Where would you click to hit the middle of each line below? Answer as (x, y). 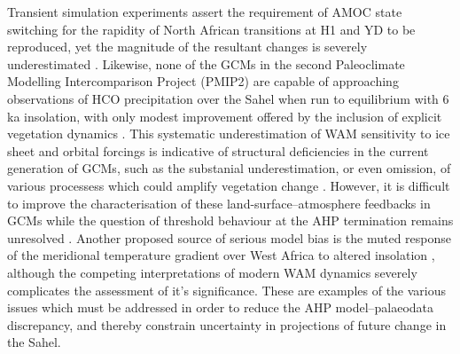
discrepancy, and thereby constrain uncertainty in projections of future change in (227, 324)
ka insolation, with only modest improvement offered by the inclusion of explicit (225, 116)
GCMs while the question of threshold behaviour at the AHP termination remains (230, 220)
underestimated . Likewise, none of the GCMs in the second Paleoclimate (206, 63)
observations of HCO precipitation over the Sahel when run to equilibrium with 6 (228, 98)
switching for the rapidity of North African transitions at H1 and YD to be (211, 29)
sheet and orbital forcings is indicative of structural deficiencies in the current (218, 150)
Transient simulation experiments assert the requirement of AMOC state (205, 12)
